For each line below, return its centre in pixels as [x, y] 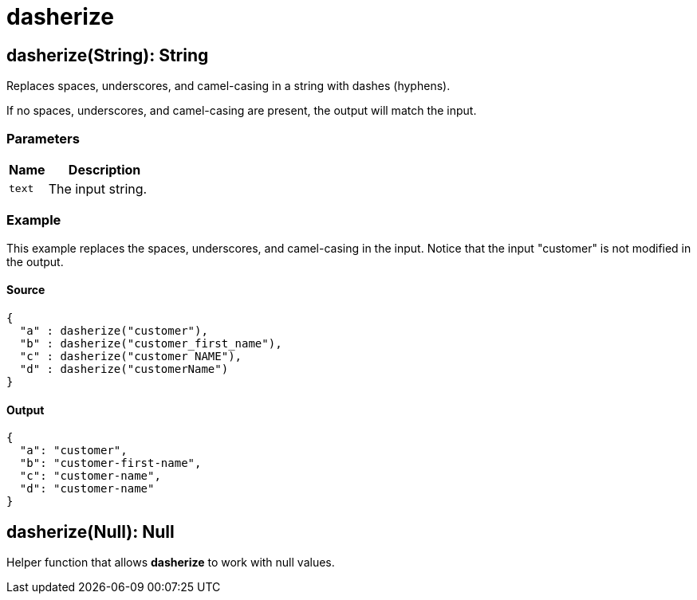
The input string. [98, 188]
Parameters [43, 138]
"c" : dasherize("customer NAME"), [131, 356]
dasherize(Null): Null [91, 531]
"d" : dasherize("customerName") [124, 369]
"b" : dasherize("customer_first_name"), [151, 343]
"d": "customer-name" [87, 489]
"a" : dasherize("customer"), [114, 330]
